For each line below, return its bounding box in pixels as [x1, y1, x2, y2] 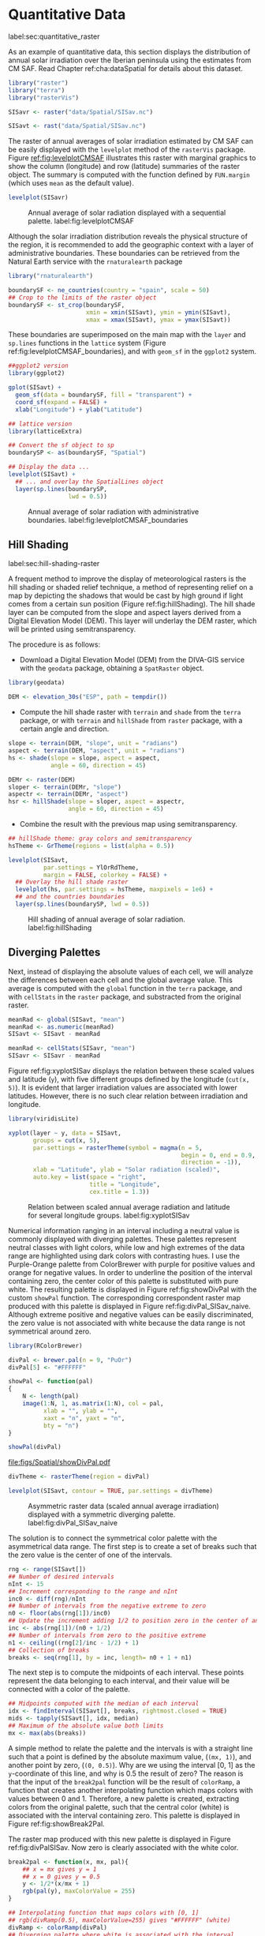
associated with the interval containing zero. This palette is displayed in [8, 1810, 241, 1820]
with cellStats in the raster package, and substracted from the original [8, 992, 241, 1001]
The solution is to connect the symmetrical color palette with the [8, 1533, 218, 1543]
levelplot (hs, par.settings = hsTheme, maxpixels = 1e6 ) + [15, 886, 214, 894]
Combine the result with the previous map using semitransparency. [19, 820, 238, 828]
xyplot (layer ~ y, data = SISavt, [8, 1129, 122, 1137]
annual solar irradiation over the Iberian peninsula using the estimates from [8, 55, 252, 65]
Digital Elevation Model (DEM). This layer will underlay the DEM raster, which [8, 616, 257, 625]
